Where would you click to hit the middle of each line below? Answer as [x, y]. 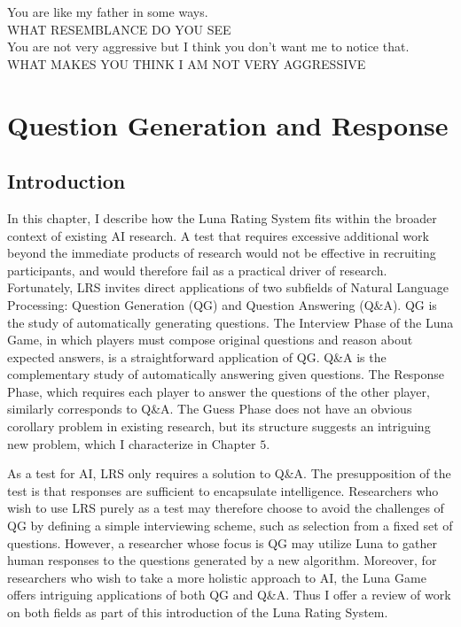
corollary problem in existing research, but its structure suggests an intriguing [219, 426]
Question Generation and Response [228, 124]
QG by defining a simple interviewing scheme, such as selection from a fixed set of [230, 526]
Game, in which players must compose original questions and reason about [210, 340]
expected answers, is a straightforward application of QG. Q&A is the [197, 356]
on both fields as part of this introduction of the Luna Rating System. [198, 612]
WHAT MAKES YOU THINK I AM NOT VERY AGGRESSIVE [187, 63]
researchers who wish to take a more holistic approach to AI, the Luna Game [217, 577]
